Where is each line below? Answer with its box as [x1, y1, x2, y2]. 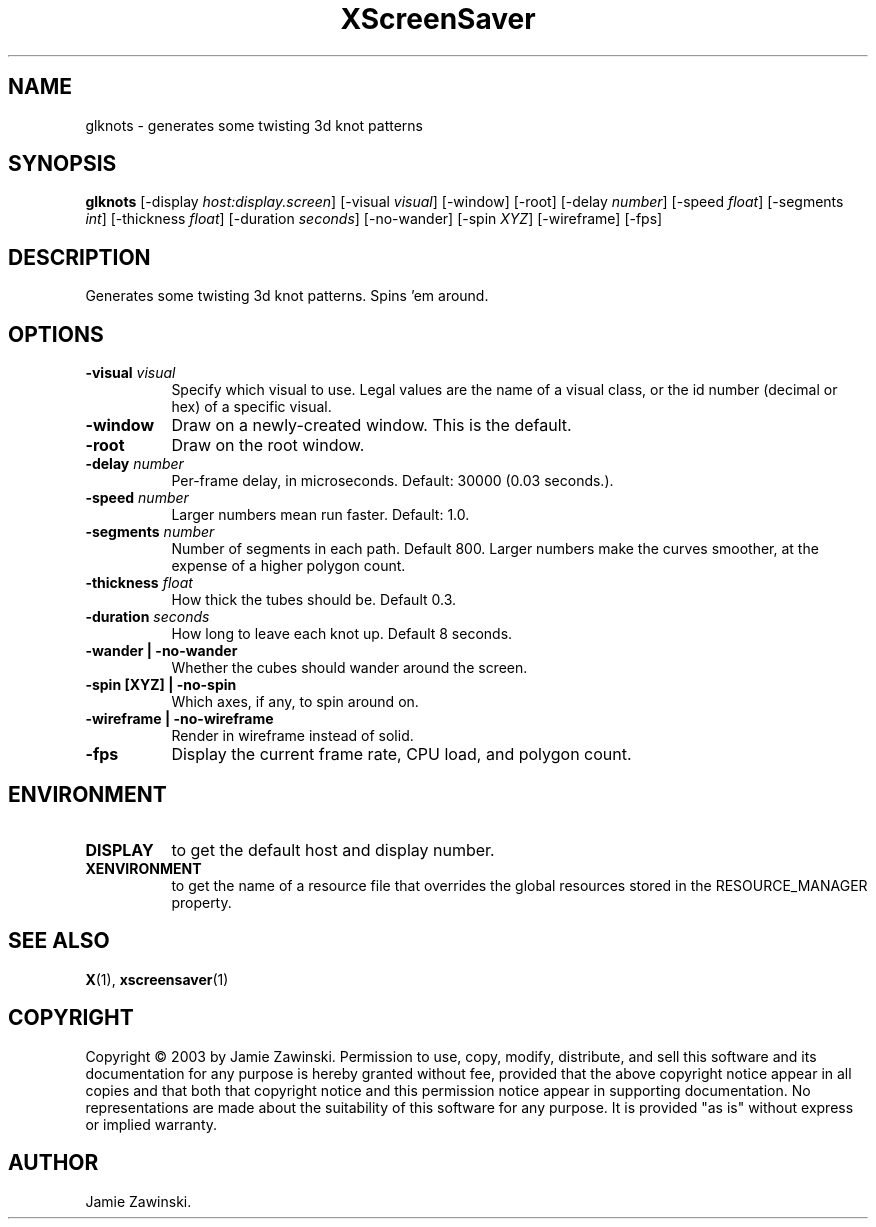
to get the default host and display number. [171, 839, 495, 860]
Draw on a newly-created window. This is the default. [171, 415, 572, 436]
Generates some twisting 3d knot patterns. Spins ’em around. [85, 287, 489, 305]
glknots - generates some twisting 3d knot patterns [85, 116, 423, 134]
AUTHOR [8, 1150, 99, 1176]
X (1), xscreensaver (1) [85, 970, 229, 988]
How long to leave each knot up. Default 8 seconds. [171, 625, 513, 643]
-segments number [85, 523, 215, 541]
